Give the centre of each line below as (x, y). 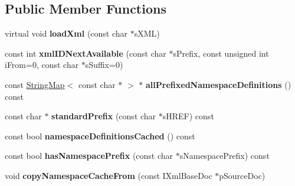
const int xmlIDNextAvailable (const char (86, 53)
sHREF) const (188, 116)
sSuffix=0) (104, 65)
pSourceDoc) (242, 175)
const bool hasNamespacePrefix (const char (89, 156)
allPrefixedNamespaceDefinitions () (219, 84)
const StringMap (35, 84)
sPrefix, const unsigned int (221, 53)
